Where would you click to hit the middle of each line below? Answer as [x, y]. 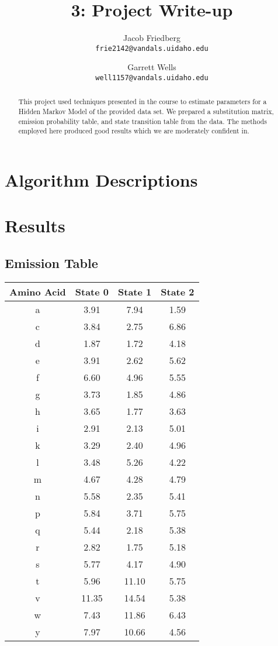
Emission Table [51, 263]
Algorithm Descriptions [101, 180]
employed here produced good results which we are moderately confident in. [134, 131]
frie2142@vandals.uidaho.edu [152, 48]
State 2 [178, 291]
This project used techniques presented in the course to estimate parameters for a [143, 102]
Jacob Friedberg [152, 38]
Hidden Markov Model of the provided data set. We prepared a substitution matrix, [146, 111]
